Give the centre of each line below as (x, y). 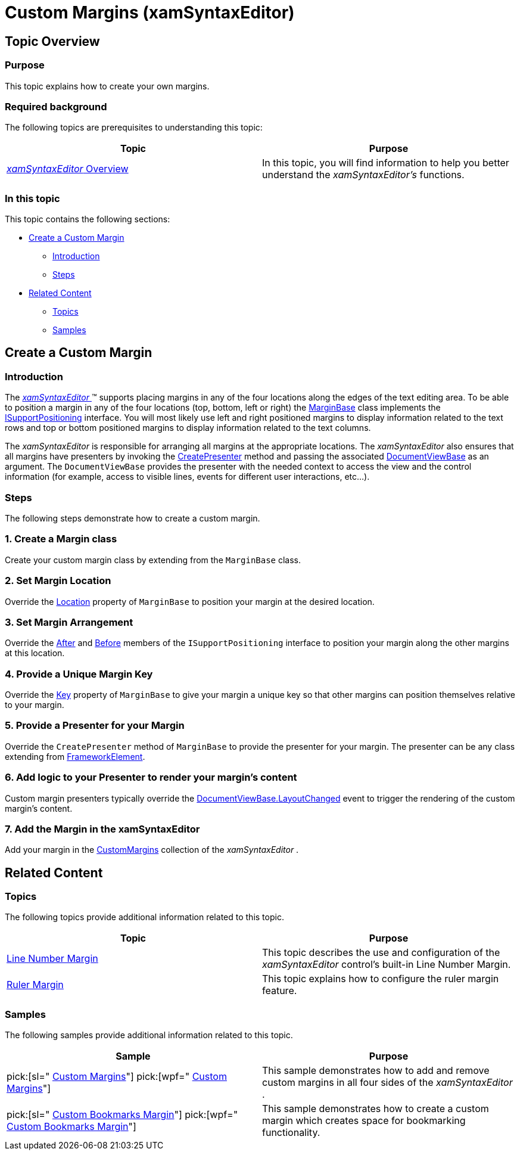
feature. (280, 991)
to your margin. (35, 705)
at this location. (35, 653)
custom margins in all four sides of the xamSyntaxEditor (387, 1083)
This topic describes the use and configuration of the (381, 953)
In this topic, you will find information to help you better (386, 163)
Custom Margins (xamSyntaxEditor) (150, 13)
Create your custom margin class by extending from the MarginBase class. (153, 560)
